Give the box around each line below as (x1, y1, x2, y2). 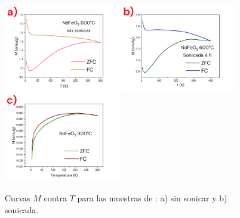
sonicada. (5, 203, 39, 216)
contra (44, 191, 67, 204)
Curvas (5, 191, 30, 204)
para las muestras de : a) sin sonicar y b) (77, 191, 227, 204)
